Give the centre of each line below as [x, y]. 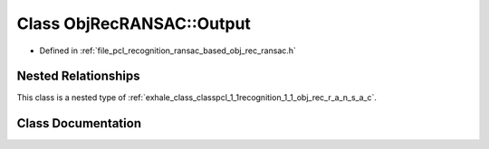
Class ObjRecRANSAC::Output [134, 23]
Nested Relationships [78, 76]
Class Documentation [79, 123]
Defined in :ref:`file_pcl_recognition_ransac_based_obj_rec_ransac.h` [168, 51]
